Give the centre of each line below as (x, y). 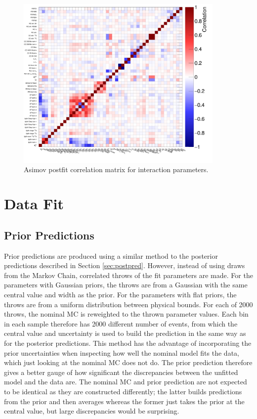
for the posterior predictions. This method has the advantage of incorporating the (128, 343)
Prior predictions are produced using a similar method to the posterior (111, 256)
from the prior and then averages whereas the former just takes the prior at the (124, 401)
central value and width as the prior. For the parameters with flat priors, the (120, 294)
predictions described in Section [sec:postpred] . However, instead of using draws (125, 265)
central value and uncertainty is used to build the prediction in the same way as (125, 333)
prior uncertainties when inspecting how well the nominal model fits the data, (122, 352)
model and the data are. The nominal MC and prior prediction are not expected (126, 382)
